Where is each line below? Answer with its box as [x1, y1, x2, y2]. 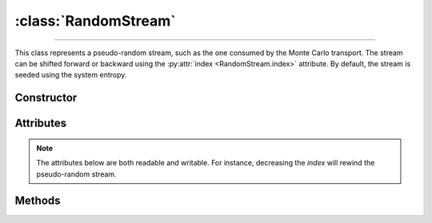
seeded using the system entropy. [14, 70, 127, 80]
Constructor [14, 91, 78, 105]
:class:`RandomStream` [14, 12, 176, 30]
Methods [14, 194, 61, 208]
